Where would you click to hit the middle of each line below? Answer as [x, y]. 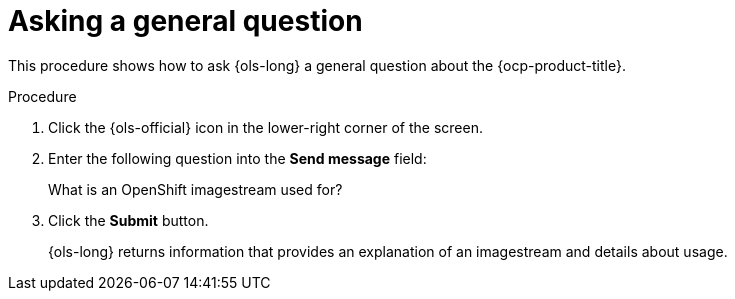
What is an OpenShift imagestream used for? [195, 189]
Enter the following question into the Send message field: [237, 158]
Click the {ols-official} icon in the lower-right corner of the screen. [265, 127]
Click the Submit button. [128, 220]
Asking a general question [185, 21]
